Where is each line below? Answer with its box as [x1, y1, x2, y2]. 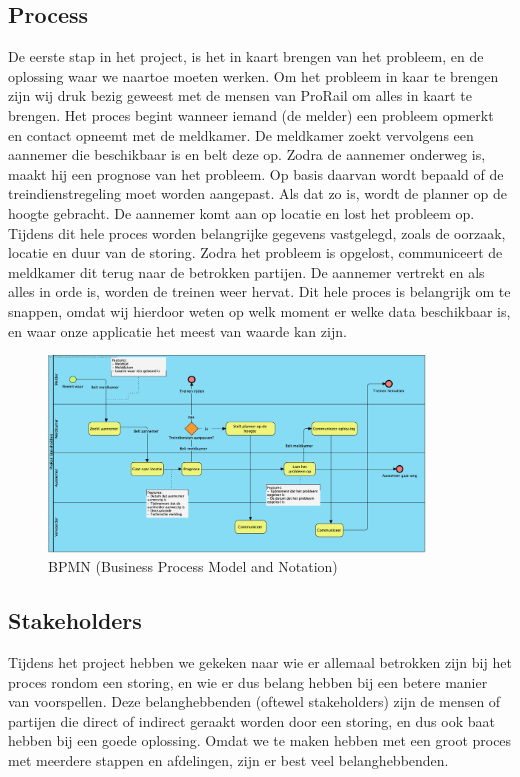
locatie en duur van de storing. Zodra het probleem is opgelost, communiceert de [8, 242, 503, 263]
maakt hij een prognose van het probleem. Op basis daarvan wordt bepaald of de [8, 163, 504, 184]
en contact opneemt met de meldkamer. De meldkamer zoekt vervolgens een [8, 124, 474, 145]
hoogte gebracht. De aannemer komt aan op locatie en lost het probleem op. [8, 202, 475, 223]
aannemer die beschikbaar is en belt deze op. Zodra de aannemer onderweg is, [8, 144, 486, 165]
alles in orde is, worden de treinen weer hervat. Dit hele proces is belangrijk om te [8, 281, 511, 302]
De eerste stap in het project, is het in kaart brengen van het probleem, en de [8, 46, 484, 67]
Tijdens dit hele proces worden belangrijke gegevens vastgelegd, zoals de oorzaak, [8, 222, 506, 243]
